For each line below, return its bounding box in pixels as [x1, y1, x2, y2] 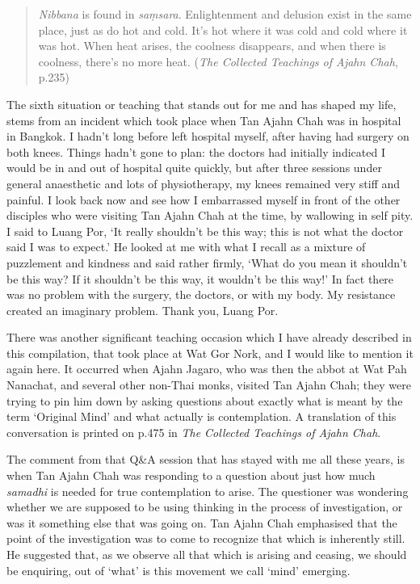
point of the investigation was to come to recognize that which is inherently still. [6, 530, 405, 547]
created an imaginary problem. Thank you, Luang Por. [6, 301, 279, 318]
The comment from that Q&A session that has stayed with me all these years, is [6, 451, 405, 468]
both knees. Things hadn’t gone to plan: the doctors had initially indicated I [6, 143, 385, 160]
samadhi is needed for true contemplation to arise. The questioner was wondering [6, 482, 409, 499]
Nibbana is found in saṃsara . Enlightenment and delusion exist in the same [38, 6, 412, 22]
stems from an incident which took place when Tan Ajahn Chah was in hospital [6, 111, 401, 128]
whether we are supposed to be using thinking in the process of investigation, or [6, 498, 403, 515]
